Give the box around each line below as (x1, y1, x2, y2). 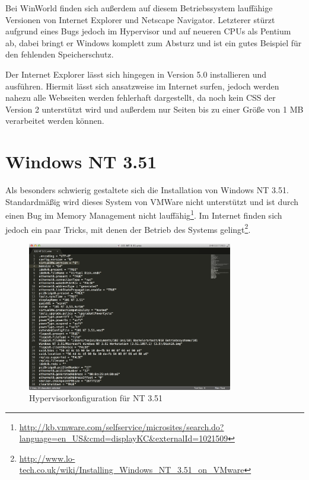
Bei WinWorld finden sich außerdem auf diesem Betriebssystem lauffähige (5, 2, 273, 14)
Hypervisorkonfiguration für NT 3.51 (29, 392, 163, 404)
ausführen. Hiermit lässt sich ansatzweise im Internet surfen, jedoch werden (5, 79, 279, 92)
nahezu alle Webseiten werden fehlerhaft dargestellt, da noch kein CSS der (5, 91, 276, 104)
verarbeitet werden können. (5, 114, 104, 127)
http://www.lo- (19, 452, 75, 464)
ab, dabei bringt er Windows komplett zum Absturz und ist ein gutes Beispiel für (5, 36, 302, 49)
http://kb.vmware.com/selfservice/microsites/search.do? (19, 420, 224, 433)
